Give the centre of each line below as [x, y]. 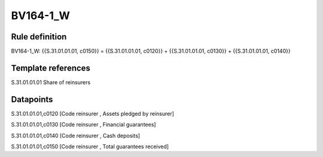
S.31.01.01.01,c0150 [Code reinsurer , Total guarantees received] [90, 147]
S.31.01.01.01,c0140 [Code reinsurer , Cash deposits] [76, 136]
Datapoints [32, 99]
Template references [51, 68]
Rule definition [39, 37]
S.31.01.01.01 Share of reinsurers [51, 82]
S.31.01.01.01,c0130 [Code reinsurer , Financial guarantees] [83, 125]
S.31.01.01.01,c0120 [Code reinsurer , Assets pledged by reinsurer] [93, 113]
